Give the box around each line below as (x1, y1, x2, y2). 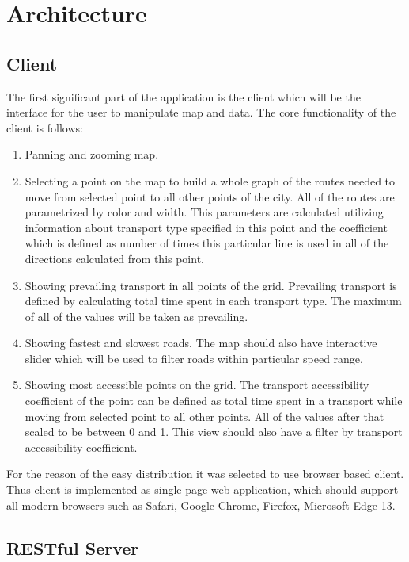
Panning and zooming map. (25, 146, 159, 162)
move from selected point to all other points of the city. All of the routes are (25, 188, 395, 205)
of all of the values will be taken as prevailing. (25, 308, 248, 324)
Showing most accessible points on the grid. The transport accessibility (25, 377, 369, 393)
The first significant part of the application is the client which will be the (6, 88, 361, 105)
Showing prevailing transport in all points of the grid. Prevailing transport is (25, 277, 397, 293)
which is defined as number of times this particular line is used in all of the (25, 235, 389, 251)
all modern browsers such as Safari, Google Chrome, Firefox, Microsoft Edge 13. (6, 496, 396, 513)
